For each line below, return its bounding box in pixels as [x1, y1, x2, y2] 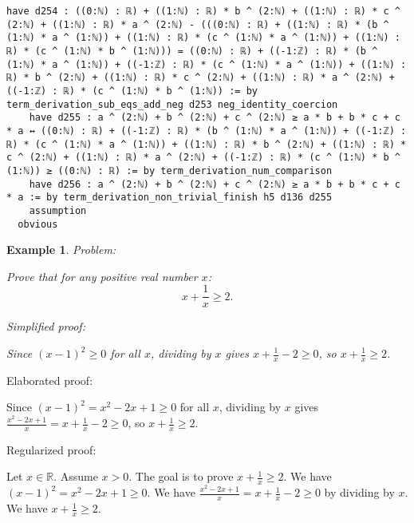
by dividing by [324, 484, 395, 501]
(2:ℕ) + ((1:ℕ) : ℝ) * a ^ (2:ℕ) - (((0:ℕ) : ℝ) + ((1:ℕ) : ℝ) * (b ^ [6, 18, 389, 30]
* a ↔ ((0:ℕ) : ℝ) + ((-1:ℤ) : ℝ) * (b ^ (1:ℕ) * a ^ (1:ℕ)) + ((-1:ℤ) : [6, 125, 407, 137]
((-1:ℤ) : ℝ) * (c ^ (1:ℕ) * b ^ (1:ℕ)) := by [6, 85, 258, 97]
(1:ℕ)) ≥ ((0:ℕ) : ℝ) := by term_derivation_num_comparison [6, 164, 333, 176]
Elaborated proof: [6, 371, 93, 388]
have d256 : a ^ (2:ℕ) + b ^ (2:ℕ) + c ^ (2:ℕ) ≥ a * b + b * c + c [29, 178, 400, 190]
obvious [18, 218, 58, 230]
